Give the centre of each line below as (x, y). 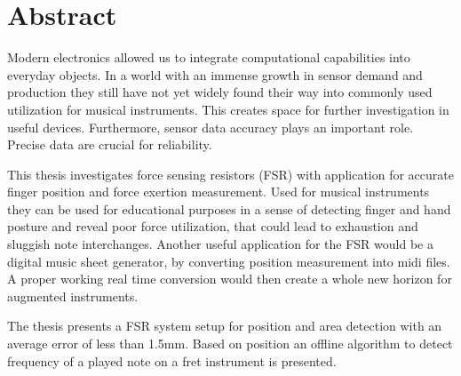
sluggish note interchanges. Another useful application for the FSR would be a (220, 244)
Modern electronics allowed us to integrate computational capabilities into (209, 57)
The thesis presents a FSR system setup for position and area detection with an (225, 326)
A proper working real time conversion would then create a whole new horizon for (230, 279)
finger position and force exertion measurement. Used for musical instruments (219, 192)
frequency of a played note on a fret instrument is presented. (172, 360)
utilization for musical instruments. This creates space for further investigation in (228, 109)
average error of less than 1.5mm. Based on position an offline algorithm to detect (230, 344)
